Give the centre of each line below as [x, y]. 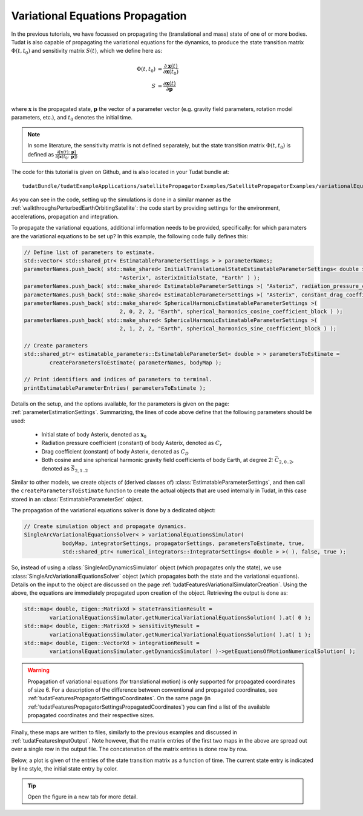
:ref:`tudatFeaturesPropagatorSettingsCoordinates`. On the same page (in [119, 698]
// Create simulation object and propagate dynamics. [105, 527]
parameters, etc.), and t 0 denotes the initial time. [72, 118]
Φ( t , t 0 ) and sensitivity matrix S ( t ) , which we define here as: [87, 52]
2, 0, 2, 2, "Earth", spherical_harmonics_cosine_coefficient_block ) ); [231, 312]
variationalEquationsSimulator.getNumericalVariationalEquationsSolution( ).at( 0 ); [180, 617]
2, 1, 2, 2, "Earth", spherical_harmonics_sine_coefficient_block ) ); [228, 329]
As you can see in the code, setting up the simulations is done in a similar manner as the [121, 199]
